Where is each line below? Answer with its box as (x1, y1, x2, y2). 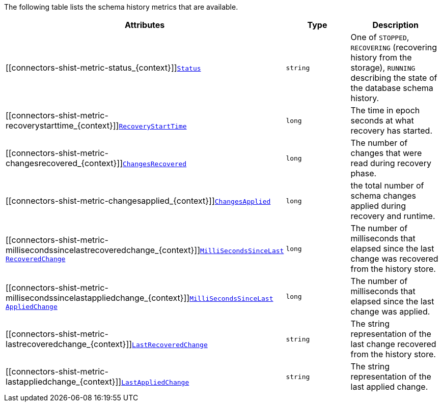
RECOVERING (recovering (350, 42, 437, 52)
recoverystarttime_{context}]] (6, 120, 119, 131)
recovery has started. (350, 126, 433, 136)
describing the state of (350, 73, 437, 83)
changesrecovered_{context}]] (6, 158, 123, 168)
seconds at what (350, 115, 414, 126)
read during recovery (350, 158, 431, 168)
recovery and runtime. (350, 211, 435, 221)
